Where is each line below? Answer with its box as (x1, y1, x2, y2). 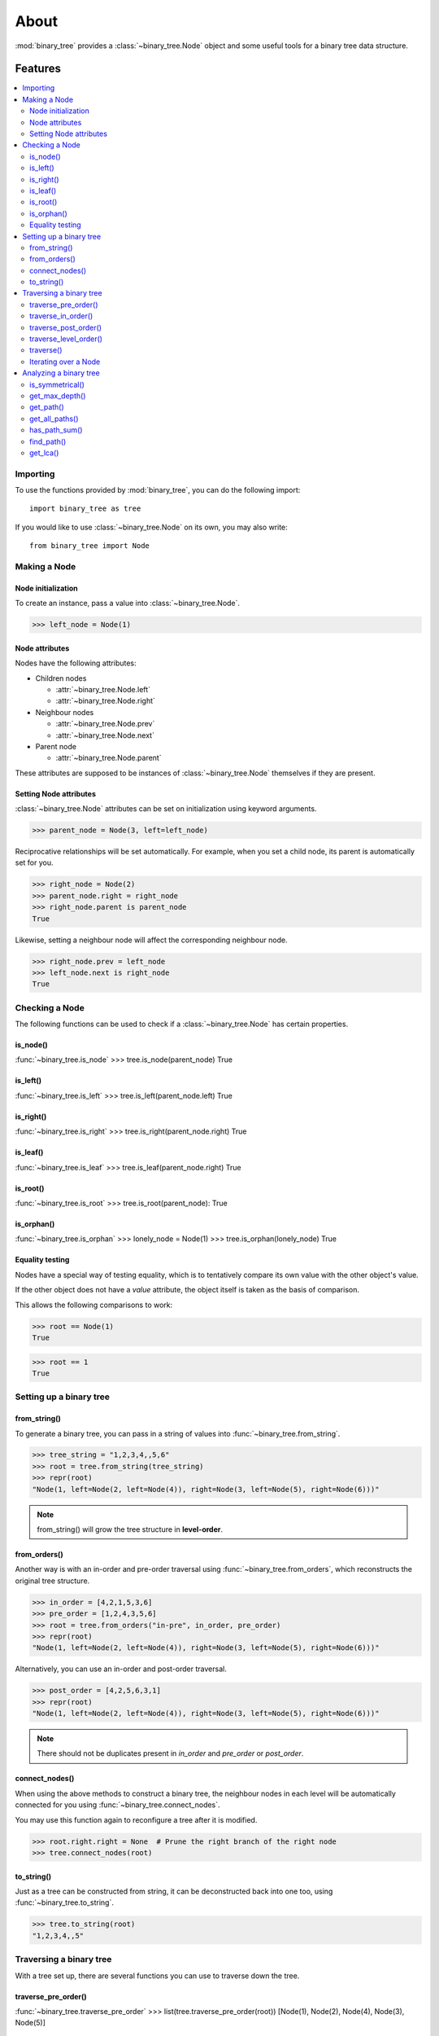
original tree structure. (15, 1576, 90, 1586)
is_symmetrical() (29, 380, 85, 389)
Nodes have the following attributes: (15, 658, 137, 668)
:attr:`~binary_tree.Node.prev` (55, 719, 155, 729)
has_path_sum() (29, 425, 83, 435)
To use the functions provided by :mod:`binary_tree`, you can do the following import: (15, 485, 301, 495)
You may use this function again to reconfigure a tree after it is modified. (15, 1814, 258, 1824)
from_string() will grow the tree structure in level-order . (37, 1525, 224, 1534)
